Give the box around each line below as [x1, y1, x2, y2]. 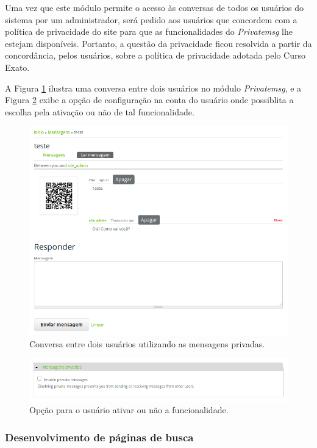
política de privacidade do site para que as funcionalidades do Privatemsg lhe [5, 25, 293, 38]
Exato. [5, 60, 30, 73]
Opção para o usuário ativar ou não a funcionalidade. [29, 403, 229, 416]
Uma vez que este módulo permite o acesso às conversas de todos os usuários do [5, 1, 304, 13]
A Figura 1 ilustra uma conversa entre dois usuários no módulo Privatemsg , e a [5, 81, 302, 94]
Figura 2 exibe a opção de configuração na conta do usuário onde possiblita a [5, 93, 294, 106]
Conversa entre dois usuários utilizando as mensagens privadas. [29, 337, 265, 350]
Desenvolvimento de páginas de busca [5, 429, 194, 444]
